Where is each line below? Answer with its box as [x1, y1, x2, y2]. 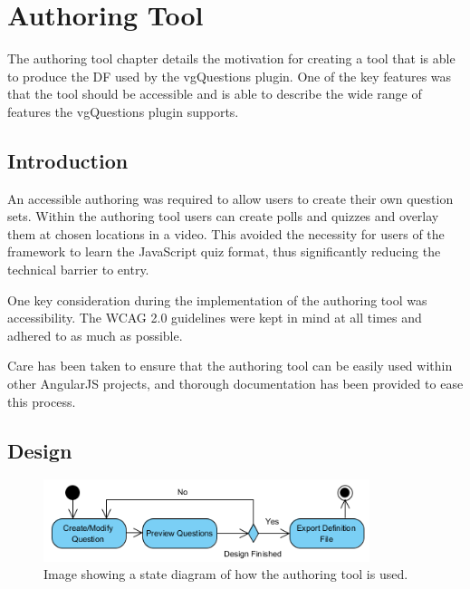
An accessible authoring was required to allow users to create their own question [7, 188, 454, 208]
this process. [7, 391, 76, 410]
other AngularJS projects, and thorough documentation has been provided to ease [7, 374, 464, 393]
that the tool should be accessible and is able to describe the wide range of [7, 84, 422, 103]
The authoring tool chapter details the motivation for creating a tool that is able [7, 49, 456, 68]
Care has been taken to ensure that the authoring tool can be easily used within [7, 356, 453, 375]
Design [7, 436, 72, 464]
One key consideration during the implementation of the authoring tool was [7, 290, 427, 309]
